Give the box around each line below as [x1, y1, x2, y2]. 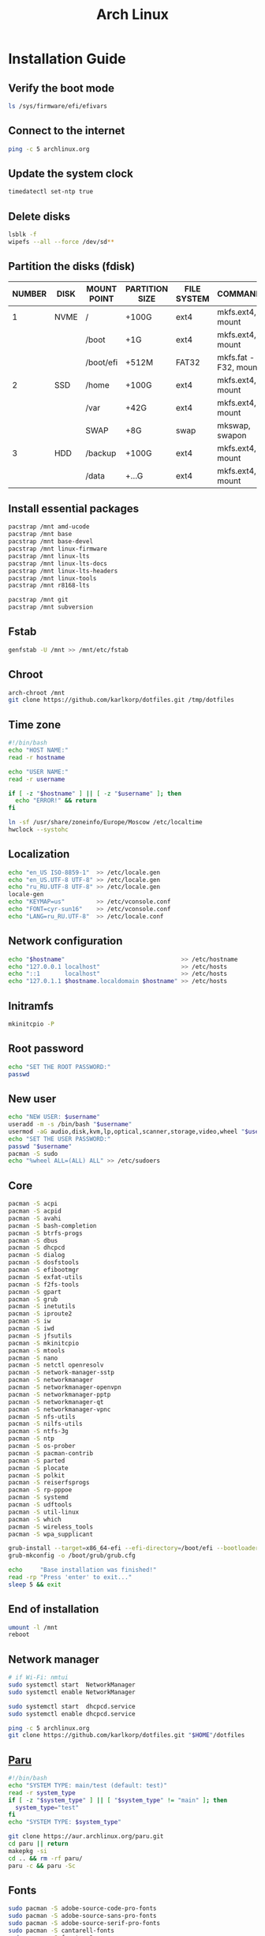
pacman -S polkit [8, 1471, 65, 1480]
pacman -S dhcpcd [8, 1244, 65, 1252]
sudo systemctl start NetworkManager [8, 1681, 136, 1689]
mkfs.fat [216, 351, 248, 362]
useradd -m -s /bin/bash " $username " [8, 1120, 132, 1128]
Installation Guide [8, 50, 126, 68]
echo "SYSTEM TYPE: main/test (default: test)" [8, 1781, 168, 1789]
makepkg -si [8, 1847, 47, 1855]
